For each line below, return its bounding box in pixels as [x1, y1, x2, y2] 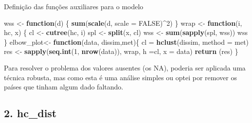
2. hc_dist [4, 105, 57, 121]
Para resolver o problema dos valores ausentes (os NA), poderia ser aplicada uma [4, 62, 246, 72]
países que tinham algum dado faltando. [4, 82, 124, 92]
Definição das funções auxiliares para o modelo [4, 1, 144, 11]
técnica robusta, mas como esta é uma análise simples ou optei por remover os [4, 72, 237, 82]
